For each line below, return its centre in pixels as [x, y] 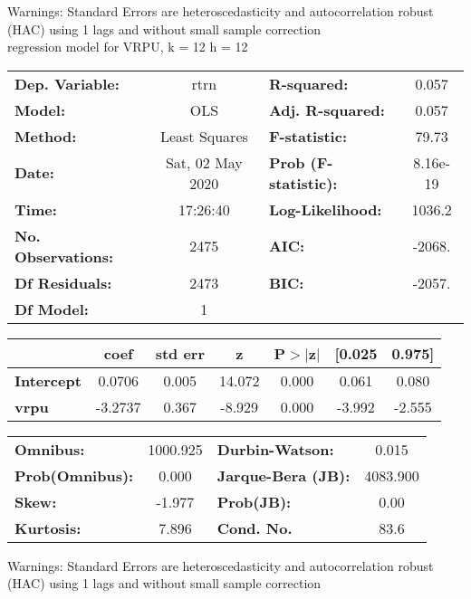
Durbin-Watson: [275, 449]
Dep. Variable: [67, 83]
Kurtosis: [48, 528]
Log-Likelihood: [325, 209]
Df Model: [52, 309]
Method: [46, 136]
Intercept [48, 380]
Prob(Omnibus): [74, 475]
